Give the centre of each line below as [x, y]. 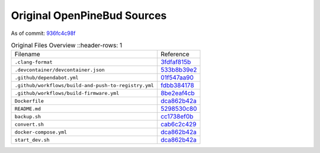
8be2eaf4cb [177, 93]
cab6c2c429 [178, 125]
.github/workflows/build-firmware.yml [67, 93]
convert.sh [29, 124]
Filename [28, 55]
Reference [175, 55]
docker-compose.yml [41, 132]
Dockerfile [29, 101]
